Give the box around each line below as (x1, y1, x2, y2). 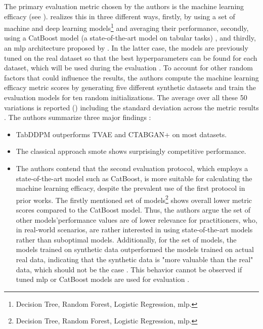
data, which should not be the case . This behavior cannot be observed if (16, 264, 242, 274)
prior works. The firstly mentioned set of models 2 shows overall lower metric (16, 193, 252, 205)
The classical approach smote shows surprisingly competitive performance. (16, 146, 246, 156)
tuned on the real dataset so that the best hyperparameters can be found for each (4, 52, 257, 63)
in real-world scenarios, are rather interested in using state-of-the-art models (16, 224, 253, 235)
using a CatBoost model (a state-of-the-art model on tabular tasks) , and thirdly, (4, 32, 256, 43)
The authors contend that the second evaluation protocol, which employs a (16, 162, 248, 173)
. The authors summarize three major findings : (4, 112, 151, 122)
